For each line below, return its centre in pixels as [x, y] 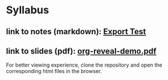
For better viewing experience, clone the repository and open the [84, 65]
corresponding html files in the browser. [54, 71]
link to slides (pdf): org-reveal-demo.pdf [81, 51]
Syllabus [28, 10]
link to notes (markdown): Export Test [76, 32]
